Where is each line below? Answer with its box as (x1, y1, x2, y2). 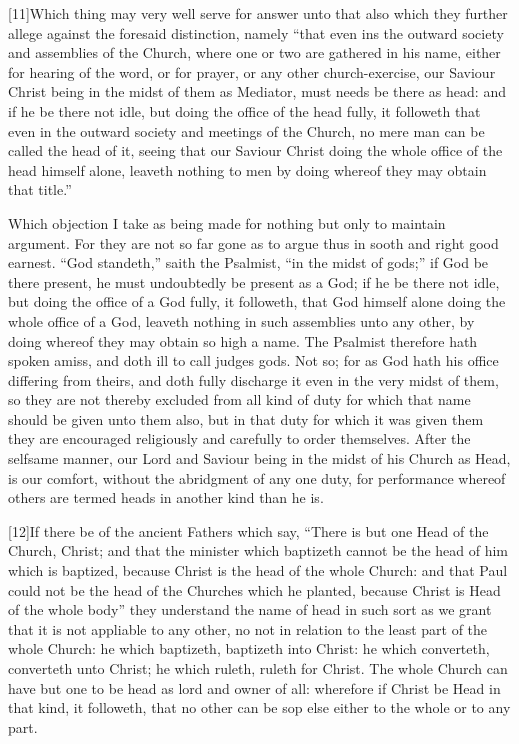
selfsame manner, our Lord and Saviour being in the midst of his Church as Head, (8, 448, 511, 469)
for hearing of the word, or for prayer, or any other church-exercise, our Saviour (8, 61, 496, 82)
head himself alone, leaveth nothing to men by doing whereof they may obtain (8, 159, 487, 180)
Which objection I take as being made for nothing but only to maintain (8, 212, 446, 233)
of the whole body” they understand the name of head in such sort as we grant (8, 599, 492, 620)
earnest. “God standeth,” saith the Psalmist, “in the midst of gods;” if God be (8, 252, 489, 273)
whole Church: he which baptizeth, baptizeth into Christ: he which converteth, (8, 638, 490, 659)
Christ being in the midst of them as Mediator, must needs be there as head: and (8, 81, 506, 102)
